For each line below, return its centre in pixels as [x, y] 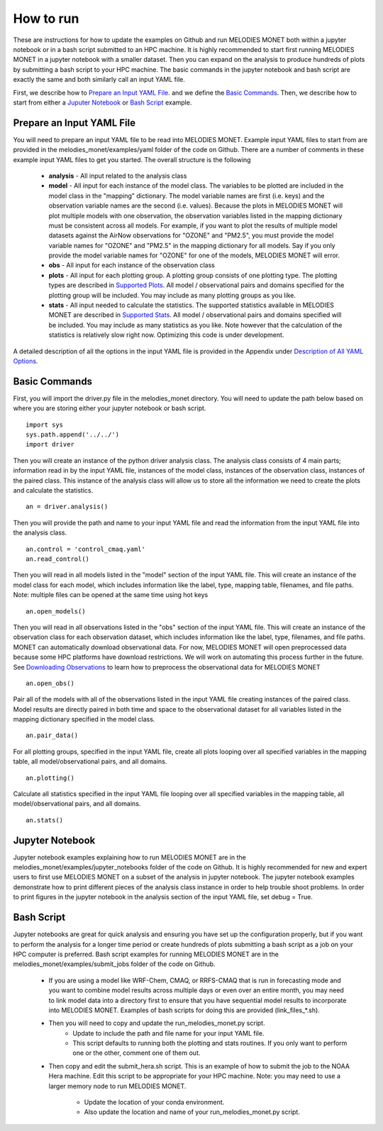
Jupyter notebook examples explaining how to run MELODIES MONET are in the [129, 857]
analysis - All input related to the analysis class [118, 176]
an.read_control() [58, 559]
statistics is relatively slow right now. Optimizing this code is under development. [166, 335]
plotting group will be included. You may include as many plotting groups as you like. [172, 295]
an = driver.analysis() [67, 507]
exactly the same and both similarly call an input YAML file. [99, 80]
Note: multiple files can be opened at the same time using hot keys [111, 595]
